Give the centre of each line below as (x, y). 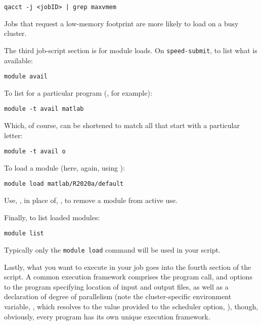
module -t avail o (35, 152)
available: (18, 60)
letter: (13, 135)
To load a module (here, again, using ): (64, 167)
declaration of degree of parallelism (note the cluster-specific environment (118, 296)
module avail (26, 77)
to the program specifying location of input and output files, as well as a (116, 286)
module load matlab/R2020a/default (64, 184)
